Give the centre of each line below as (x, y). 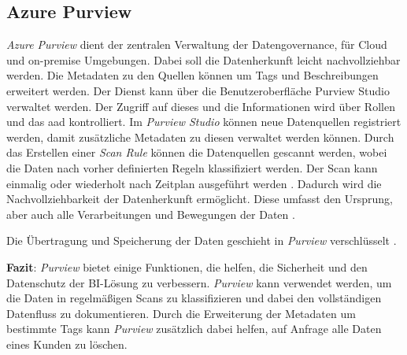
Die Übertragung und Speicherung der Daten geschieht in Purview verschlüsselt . (202, 240)
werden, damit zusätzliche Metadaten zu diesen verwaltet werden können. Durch (200, 137)
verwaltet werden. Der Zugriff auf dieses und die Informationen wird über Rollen (201, 106)
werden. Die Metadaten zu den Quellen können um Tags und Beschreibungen (192, 75)
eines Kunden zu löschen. (67, 344)
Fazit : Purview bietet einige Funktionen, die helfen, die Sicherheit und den (187, 266)
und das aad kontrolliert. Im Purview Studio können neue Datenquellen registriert (204, 122)
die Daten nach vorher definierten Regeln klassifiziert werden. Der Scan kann (192, 167)
